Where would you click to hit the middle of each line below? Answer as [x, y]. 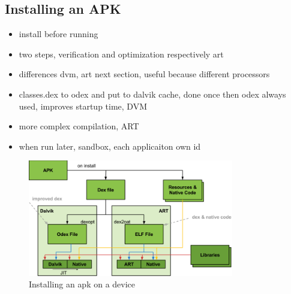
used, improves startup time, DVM [83, 106]
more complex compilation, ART [79, 126]
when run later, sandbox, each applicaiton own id [110, 146]
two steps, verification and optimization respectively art [121, 54]
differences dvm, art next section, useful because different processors [144, 74]
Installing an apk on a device [82, 284]
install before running [58, 34]
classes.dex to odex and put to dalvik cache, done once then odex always [152, 94]
